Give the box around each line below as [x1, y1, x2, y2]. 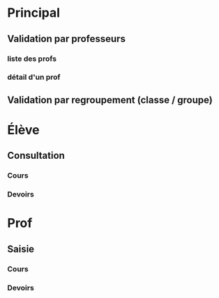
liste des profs [7, 54, 57, 64]
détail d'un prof [7, 72, 61, 82]
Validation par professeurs [7, 33, 126, 45]
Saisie [7, 243, 35, 255]
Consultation [7, 150, 65, 162]
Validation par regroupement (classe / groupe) [7, 94, 213, 106]
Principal [7, 5, 61, 21]
